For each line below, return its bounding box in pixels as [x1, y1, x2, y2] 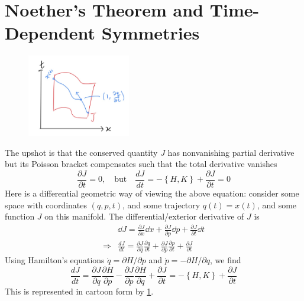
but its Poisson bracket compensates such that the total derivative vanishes [5, 158, 277, 170]
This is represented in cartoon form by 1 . [5, 285, 154, 297]
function [5, 210, 35, 223]
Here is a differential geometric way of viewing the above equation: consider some [5, 187, 299, 199]
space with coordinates [5, 198, 88, 211]
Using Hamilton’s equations [5, 254, 105, 266]
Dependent [5, 21, 96, 45]
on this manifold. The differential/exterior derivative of [44, 210, 244, 223]
